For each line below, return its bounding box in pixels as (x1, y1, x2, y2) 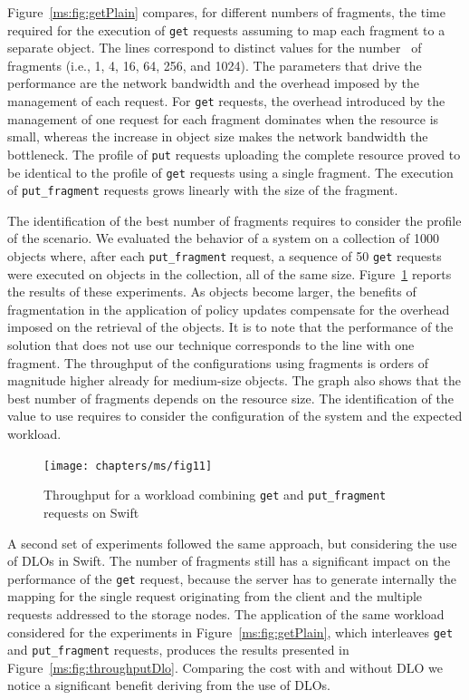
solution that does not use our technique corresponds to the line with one (7, 335, 415, 355)
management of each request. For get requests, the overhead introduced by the (7, 92, 445, 111)
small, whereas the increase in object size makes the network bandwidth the (7, 127, 428, 146)
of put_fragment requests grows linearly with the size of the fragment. (7, 180, 398, 199)
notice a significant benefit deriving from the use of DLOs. (7, 676, 330, 695)
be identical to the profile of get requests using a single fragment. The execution (7, 162, 454, 181)
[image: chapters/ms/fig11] (43, 459, 213, 472)
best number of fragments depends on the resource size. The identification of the (7, 388, 454, 407)
